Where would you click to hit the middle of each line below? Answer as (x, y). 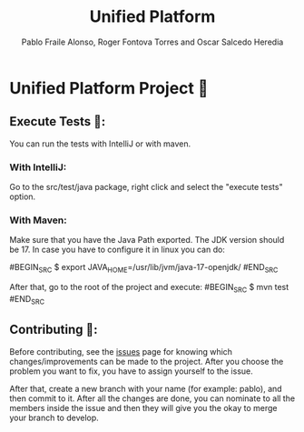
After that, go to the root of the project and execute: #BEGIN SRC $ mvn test (149, 288)
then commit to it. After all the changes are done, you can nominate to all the (152, 398)
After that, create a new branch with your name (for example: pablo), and (146, 388)
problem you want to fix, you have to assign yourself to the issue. (132, 371)
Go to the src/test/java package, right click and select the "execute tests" (146, 187)
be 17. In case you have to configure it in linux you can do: (117, 250)
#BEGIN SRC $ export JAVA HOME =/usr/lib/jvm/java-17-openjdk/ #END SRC (144, 268)
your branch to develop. (54, 417)
